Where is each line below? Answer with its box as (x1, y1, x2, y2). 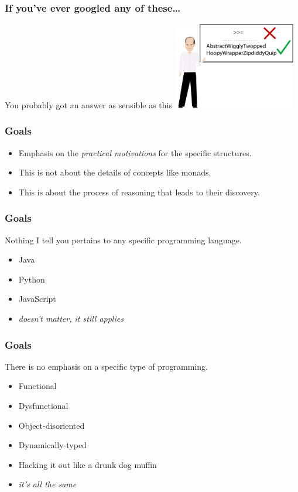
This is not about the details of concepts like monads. (18, 166, 211, 178)
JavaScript (18, 293, 56, 305)
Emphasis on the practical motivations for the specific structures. (18, 146, 252, 159)
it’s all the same (18, 478, 77, 490)
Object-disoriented (18, 419, 85, 431)
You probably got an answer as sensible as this (5, 98, 172, 111)
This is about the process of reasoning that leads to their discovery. (18, 185, 260, 198)
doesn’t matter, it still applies (18, 312, 124, 325)
